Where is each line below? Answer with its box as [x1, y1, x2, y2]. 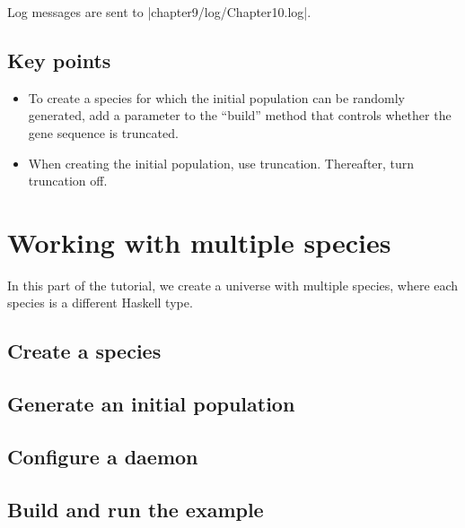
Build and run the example [7, 495, 264, 523]
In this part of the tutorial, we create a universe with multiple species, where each [7, 275, 459, 294]
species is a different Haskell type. [7, 293, 193, 312]
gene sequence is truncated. [28, 123, 179, 142]
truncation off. [28, 171, 108, 190]
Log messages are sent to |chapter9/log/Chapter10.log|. [7, 3, 311, 21]
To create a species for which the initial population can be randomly [28, 88, 405, 107]
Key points [7, 46, 111, 74]
